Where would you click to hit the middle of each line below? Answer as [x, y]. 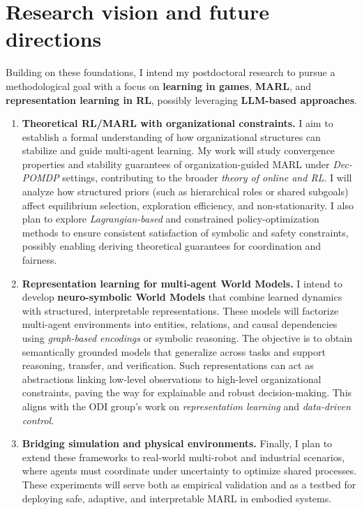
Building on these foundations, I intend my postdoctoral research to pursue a [171, 72]
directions [54, 39]
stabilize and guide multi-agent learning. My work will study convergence [179, 150]
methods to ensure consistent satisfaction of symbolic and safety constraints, [185, 232]
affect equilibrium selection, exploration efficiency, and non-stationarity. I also [188, 205]
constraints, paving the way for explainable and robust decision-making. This [187, 392]
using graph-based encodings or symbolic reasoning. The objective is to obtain [187, 338]
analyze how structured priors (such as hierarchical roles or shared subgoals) [185, 192]
